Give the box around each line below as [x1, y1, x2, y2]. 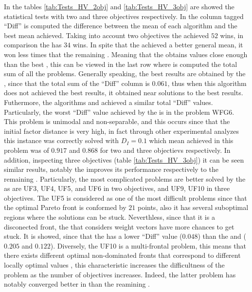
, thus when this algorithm [167, 78, 247, 88]
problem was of [4, 145, 49, 155]
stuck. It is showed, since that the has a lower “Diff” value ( [4, 231, 182, 241]
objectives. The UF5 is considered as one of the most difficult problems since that [4, 192, 247, 203]
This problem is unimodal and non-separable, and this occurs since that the [4, 116, 230, 126]
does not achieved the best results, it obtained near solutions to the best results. [4, 87, 243, 98]
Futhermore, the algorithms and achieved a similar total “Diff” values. [4, 97, 213, 107]
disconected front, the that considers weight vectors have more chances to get [4, 221, 234, 231]
